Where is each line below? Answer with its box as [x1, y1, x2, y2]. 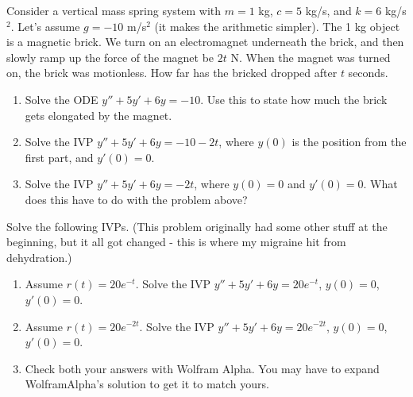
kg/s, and [305, 2, 352, 18]
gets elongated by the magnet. [25, 106, 172, 123]
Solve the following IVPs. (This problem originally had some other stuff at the [6, 218, 388, 234]
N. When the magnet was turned [230, 48, 391, 65]
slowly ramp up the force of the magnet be [6, 48, 214, 65]
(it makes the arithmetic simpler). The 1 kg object [154, 17, 400, 34]
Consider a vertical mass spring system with [6, 2, 222, 18]
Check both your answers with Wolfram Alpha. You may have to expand [25, 360, 380, 376]
